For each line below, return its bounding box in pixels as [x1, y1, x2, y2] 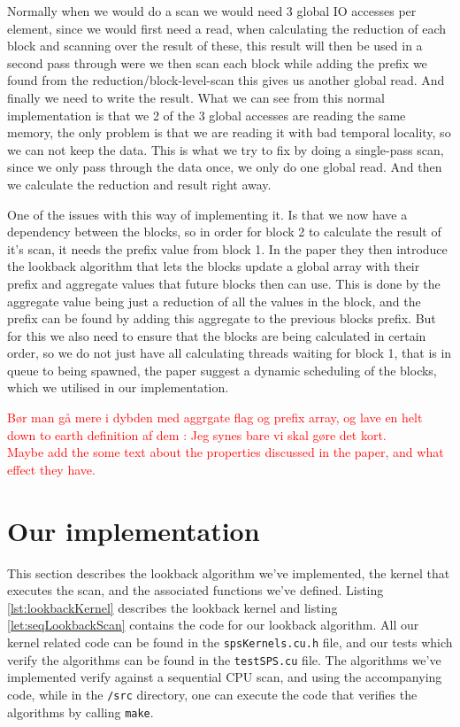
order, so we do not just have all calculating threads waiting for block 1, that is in [7, 344, 452, 362]
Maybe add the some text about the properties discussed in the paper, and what [7, 443, 444, 461]
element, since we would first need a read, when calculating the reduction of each [7, 19, 447, 37]
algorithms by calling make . [7, 702, 154, 721]
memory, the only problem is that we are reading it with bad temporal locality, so [7, 123, 451, 142]
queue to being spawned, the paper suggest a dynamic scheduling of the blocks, [7, 360, 437, 379]
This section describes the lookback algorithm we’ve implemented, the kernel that [7, 563, 450, 582]
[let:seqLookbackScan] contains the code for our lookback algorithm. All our [7, 615, 419, 634]
